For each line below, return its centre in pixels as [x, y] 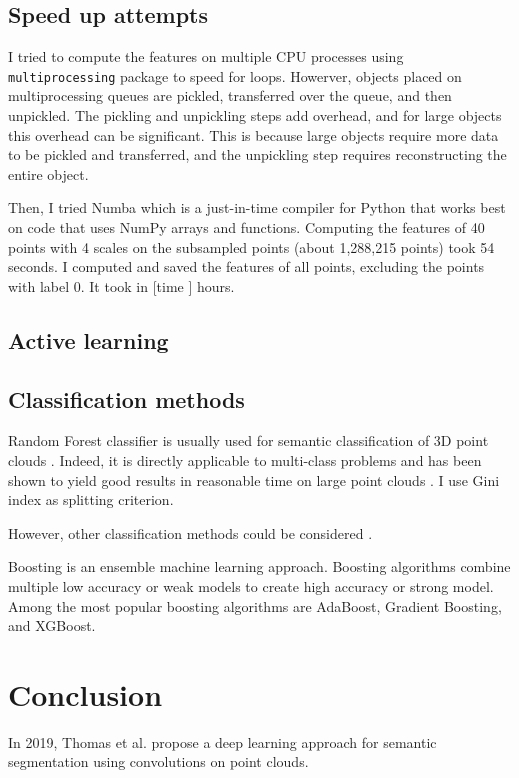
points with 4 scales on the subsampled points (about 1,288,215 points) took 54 [251, 246]
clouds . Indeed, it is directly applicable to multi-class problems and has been [245, 459]
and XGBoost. [52, 625]
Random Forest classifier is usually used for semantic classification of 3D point [248, 440]
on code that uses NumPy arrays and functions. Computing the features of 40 [246, 227]
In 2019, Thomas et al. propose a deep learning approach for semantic [222, 741]
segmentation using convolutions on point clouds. [158, 761]
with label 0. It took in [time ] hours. [121, 285]
